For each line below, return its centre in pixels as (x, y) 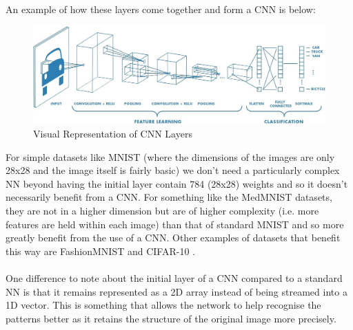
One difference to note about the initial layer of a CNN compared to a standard (174, 277)
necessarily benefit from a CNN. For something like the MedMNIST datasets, (169, 197)
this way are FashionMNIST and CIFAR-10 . (100, 251)
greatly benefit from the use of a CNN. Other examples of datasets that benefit (173, 238)
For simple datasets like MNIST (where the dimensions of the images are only (170, 156)
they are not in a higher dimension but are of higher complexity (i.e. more (162, 210)
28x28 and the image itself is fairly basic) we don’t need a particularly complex (173, 170)
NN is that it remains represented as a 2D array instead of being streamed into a (176, 291)
